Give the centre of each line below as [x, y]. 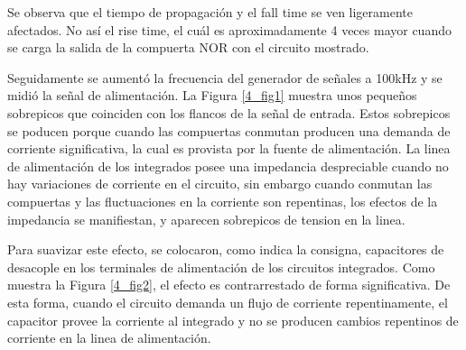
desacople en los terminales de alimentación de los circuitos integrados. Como [221, 267]
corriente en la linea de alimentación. [109, 338]
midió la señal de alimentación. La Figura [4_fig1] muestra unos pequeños [212, 95]
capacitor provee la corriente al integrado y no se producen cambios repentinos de [233, 320]
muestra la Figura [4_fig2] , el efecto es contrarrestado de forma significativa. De [229, 285]
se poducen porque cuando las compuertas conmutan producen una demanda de [229, 130]
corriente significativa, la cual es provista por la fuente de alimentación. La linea [229, 148]
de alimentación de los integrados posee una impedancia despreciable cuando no [228, 166]
